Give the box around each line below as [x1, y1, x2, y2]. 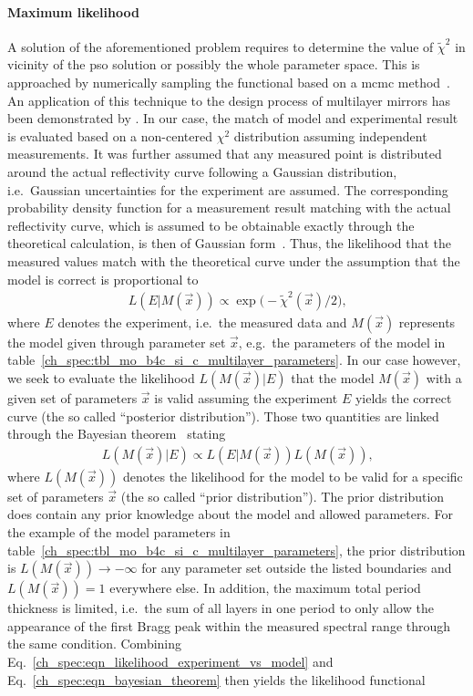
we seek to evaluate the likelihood [7, 369, 195, 388]
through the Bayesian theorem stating [7, 424, 226, 443]
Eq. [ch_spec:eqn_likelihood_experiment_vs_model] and [7, 652, 334, 671]
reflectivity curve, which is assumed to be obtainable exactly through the [7, 215, 415, 234]
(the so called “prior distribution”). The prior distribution [120, 486, 445, 505]
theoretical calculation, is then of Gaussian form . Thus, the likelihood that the [7, 234, 452, 253]
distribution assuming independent [233, 126, 427, 145]
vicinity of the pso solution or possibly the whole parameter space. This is [7, 55, 420, 74]
